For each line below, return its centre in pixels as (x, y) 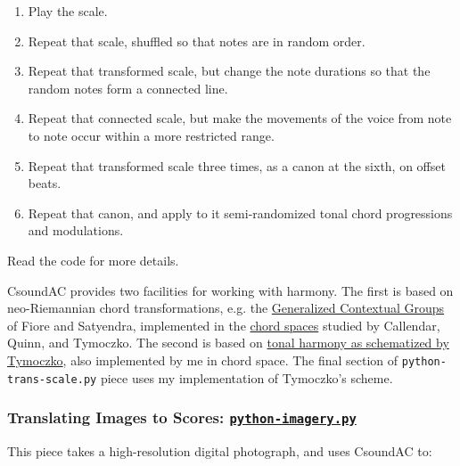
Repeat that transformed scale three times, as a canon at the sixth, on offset (237, 165)
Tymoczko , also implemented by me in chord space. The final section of (203, 360)
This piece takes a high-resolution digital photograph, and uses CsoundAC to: (220, 451)
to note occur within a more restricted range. (151, 135)
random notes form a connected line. (128, 88)
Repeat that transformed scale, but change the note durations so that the (229, 71)
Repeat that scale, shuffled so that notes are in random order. (197, 41)
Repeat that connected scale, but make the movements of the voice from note (240, 118)
